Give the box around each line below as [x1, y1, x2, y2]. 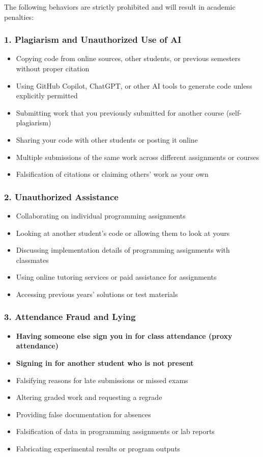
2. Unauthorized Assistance [4, 190, 119, 203]
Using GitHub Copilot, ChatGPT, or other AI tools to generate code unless [16, 80, 252, 91]
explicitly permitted [16, 90, 78, 101]
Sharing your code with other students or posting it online [16, 134, 198, 145]
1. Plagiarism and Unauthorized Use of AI [4, 33, 182, 46]
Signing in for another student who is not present [16, 357, 194, 368]
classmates [16, 254, 49, 265]
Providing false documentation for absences [16, 409, 151, 419]
